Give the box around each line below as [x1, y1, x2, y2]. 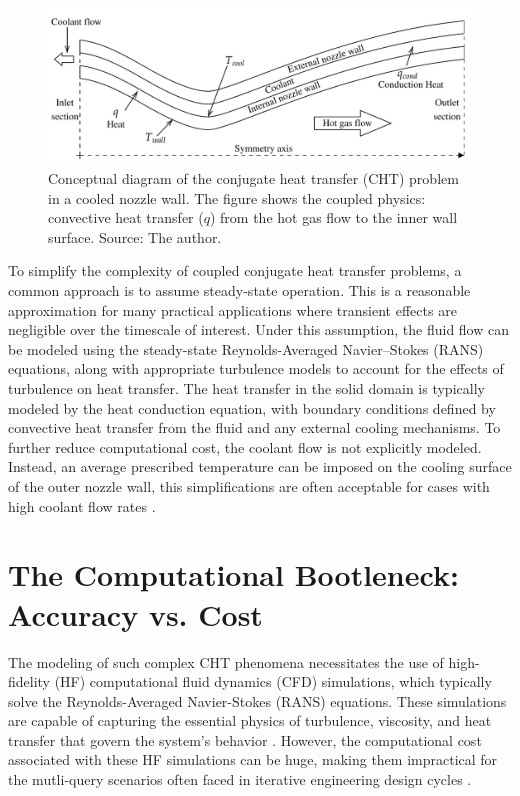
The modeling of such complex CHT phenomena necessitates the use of [8, 651, 444, 672]
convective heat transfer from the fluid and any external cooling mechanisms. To [8, 417, 501, 438]
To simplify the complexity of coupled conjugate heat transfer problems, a [8, 260, 462, 281]
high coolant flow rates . [8, 495, 156, 516]
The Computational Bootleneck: [8, 554, 459, 595]
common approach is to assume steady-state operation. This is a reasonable [8, 280, 471, 301]
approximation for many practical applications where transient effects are [8, 299, 457, 320]
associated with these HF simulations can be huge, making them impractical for [8, 749, 498, 770]
